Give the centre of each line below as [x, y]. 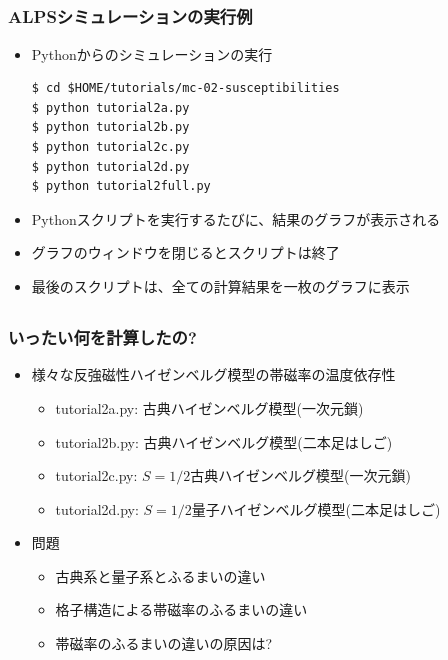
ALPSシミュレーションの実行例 [130, 16]
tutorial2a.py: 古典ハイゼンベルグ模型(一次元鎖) [209, 407]
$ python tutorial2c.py [110, 147]
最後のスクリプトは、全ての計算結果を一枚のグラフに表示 [220, 286]
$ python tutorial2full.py [121, 186]
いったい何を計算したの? [102, 337]
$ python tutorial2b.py [110, 127]
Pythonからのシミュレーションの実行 [152, 53]
